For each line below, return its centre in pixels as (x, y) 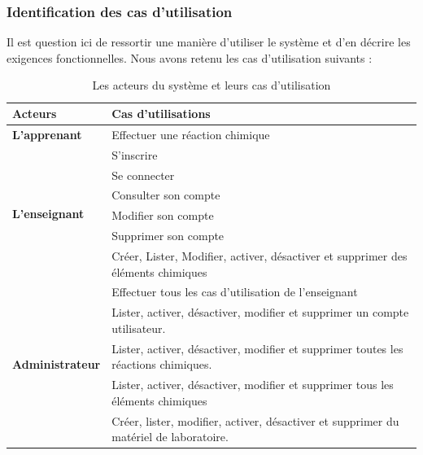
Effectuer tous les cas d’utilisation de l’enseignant (235, 292)
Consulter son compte (166, 195)
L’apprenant (47, 134)
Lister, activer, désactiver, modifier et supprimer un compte (260, 312)
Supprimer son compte (168, 236)
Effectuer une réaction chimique (191, 134)
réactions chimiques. (162, 364)
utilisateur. (139, 328)
